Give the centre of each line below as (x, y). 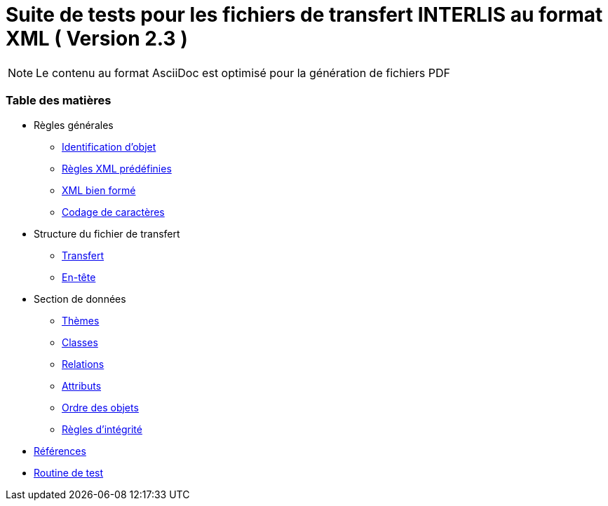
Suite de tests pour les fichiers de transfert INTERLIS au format (304, 15)
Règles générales (74, 125)
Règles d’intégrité (102, 429)
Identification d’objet (109, 146)
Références (60, 451)
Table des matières (59, 101)
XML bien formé (99, 190)
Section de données (80, 299)
